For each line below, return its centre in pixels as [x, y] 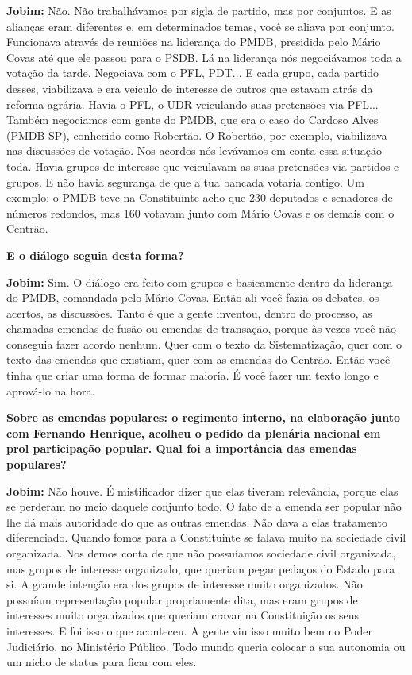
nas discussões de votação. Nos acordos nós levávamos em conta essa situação [194, 150]
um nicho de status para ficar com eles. [102, 662]
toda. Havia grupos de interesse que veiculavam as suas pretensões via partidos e [203, 166]
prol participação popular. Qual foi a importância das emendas [182, 448]
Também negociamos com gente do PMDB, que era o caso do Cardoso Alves [193, 120]
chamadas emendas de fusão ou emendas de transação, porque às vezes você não [201, 328]
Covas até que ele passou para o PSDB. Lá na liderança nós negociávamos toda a [204, 57]
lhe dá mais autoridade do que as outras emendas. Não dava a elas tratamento [197, 521]
